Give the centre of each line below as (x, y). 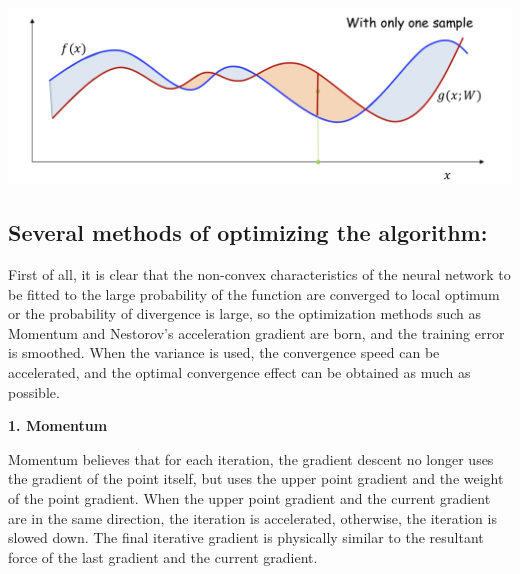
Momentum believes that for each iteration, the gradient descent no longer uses (251, 458)
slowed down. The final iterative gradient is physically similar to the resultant (246, 537)
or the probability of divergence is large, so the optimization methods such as (245, 313)
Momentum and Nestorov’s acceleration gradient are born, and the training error (256, 332)
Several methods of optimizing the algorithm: (248, 232)
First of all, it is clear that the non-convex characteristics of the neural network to (259, 274)
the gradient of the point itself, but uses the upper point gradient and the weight (256, 478)
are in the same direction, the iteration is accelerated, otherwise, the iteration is (252, 517)
